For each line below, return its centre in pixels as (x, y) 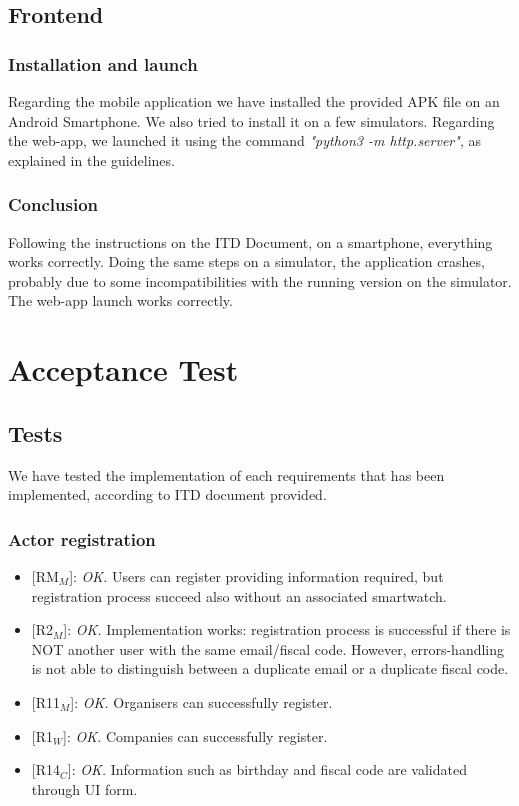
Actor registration (82, 538)
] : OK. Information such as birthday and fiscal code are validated (267, 769)
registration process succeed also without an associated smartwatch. (239, 595)
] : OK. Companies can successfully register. (195, 735)
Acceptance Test (123, 369)
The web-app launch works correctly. (120, 300)
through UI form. (84, 788)
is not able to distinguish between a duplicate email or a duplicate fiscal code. (270, 668)
